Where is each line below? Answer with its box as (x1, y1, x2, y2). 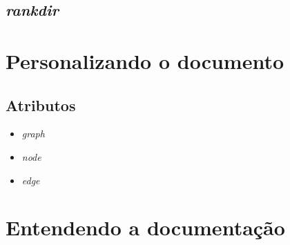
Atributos (6, 94, 76, 115)
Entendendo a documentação (6, 213, 285, 242)
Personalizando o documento (6, 46, 284, 75)
